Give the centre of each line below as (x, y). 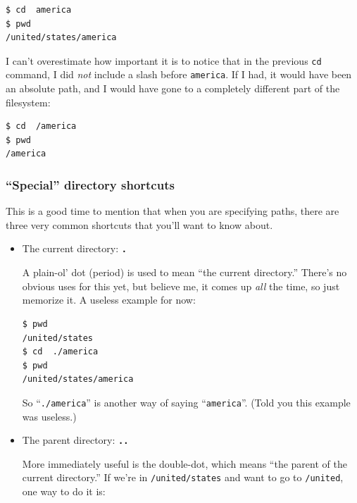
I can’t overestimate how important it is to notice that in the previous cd (164, 60)
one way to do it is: (64, 491)
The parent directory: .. (75, 440)
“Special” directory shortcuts (90, 184)
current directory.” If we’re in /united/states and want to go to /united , (183, 477)
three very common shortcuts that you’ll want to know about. (139, 224)
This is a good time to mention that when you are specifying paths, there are (173, 211)
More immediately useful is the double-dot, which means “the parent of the (184, 463)
